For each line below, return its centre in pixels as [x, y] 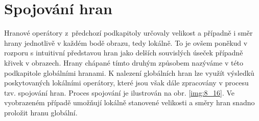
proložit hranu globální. [41, 112]
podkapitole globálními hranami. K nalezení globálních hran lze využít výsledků [129, 72]
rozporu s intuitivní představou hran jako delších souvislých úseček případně [124, 53]
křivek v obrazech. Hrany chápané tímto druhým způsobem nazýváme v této [124, 62]
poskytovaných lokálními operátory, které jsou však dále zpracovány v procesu [126, 83]
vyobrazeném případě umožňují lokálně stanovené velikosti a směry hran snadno [129, 102]
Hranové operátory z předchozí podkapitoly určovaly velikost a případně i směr [128, 33]
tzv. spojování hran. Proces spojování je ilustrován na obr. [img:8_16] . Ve [120, 92]
